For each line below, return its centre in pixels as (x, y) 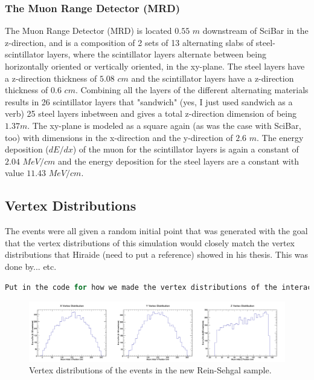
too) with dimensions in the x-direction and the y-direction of (119, 137)
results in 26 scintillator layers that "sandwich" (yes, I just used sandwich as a (149, 101)
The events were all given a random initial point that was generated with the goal (156, 231)
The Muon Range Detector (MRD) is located (88, 31)
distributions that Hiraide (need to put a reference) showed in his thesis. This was (157, 254)
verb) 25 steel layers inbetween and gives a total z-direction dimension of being (151, 113)
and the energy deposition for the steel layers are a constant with (178, 161)
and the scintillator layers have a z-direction (213, 78)
